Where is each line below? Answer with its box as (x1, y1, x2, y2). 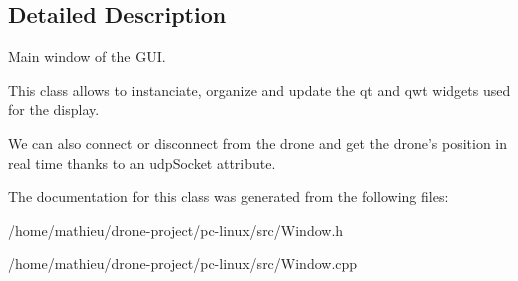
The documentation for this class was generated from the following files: (8, 186, 449, 207)
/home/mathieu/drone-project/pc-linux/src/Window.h (8, 219, 344, 240)
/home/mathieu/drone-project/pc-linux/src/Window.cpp (8, 253, 358, 274)
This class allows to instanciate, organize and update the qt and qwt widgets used (8, 79, 511, 100)
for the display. (8, 99, 100, 120)
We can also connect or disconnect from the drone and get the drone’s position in (8, 132, 508, 153)
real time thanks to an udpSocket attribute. (8, 152, 276, 173)
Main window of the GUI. (8, 46, 166, 67)
